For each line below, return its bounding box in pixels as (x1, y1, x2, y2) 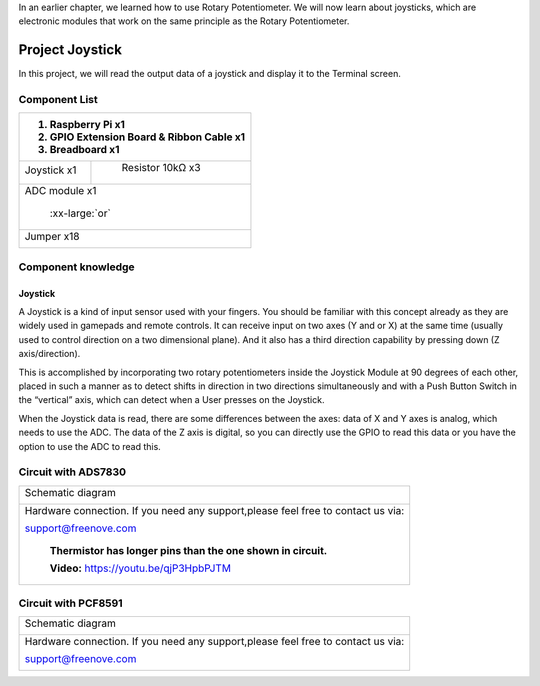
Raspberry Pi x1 (49, 118, 125, 132)
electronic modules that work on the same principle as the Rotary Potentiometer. (18, 15, 350, 27)
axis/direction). (18, 348, 81, 360)
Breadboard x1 (49, 143, 120, 157)
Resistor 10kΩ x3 (121, 161, 201, 175)
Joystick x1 (24, 163, 77, 177)
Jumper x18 (24, 230, 80, 244)
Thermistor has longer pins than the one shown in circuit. (49, 543, 328, 557)
